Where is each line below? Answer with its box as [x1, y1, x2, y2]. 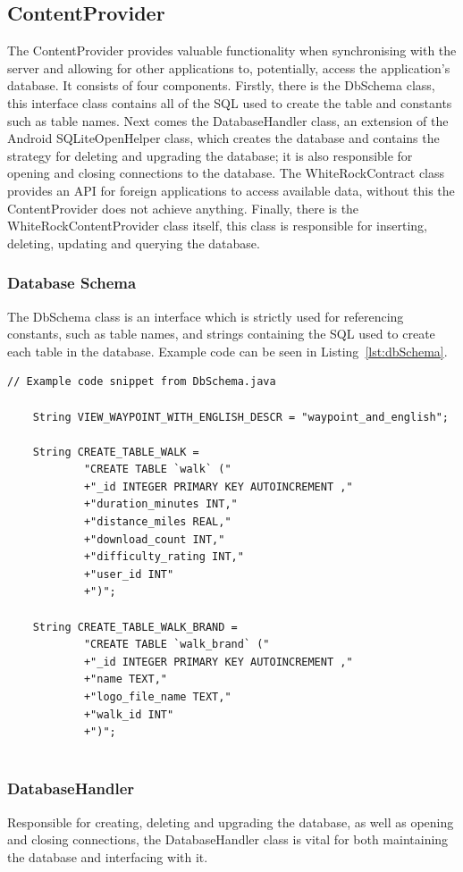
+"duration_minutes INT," [83, 498, 238, 511]
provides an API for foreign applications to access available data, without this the [7, 180, 455, 199]
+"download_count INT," [83, 532, 225, 546]
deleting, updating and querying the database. [7, 233, 260, 252]
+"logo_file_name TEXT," [83, 691, 231, 704]
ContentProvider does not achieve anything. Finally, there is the [7, 198, 359, 217]
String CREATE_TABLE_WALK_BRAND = [32, 620, 238, 633]
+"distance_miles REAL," [83, 516, 231, 529]
